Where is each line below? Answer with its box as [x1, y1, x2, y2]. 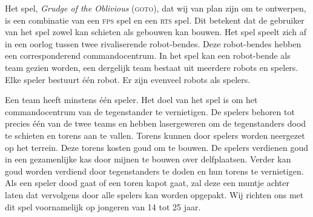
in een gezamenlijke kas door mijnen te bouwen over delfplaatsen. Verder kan [5, 153, 291, 165]
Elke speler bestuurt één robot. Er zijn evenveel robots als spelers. [5, 73, 251, 85]
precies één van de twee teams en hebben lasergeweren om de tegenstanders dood [5, 117, 306, 130]
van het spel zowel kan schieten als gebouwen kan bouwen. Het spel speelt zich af [5, 25, 307, 38]
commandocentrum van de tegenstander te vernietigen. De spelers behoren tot [5, 105, 295, 118]
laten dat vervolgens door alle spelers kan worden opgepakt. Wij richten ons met [5, 188, 304, 201]
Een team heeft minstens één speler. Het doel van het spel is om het [5, 93, 258, 106]
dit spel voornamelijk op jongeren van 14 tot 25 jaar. [5, 200, 201, 213]
